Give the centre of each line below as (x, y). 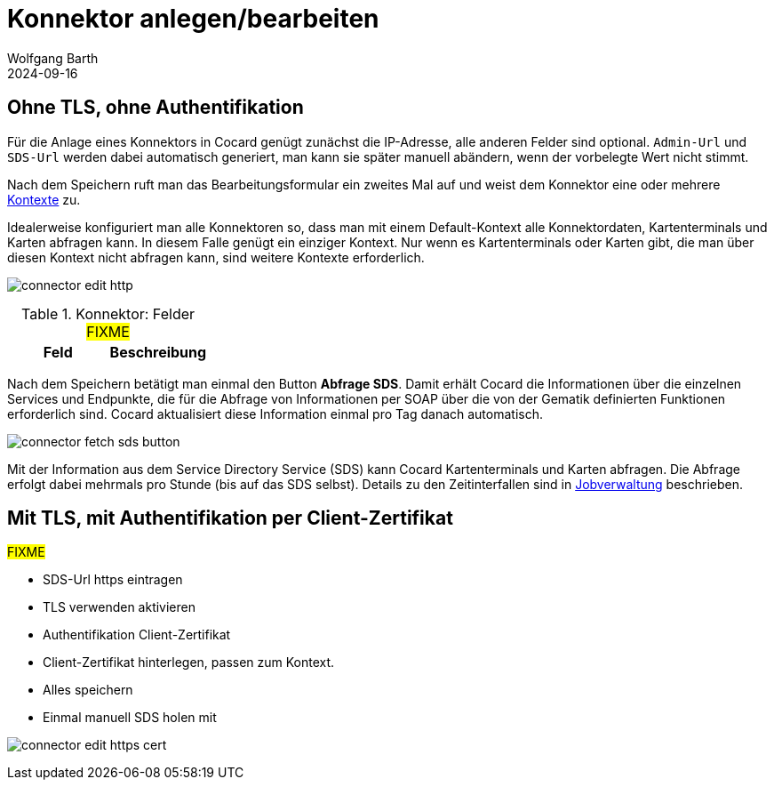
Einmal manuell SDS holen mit (130, 718)
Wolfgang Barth (53, 58)
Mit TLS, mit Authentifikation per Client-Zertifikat (230, 518)
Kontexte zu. (44, 199)
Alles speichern (88, 690)
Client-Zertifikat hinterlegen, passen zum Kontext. (189, 663)
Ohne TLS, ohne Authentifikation (156, 108)
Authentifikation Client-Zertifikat (137, 635)
